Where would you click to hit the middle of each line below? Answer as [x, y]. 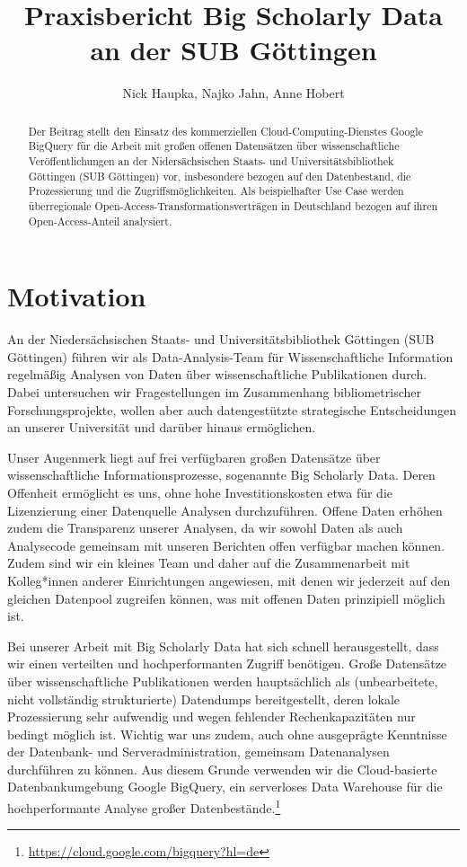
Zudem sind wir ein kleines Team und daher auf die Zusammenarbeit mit [209, 563]
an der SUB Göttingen [233, 50]
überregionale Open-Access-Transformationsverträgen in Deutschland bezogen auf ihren [233, 205]
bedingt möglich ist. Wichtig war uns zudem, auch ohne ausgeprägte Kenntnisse [227, 734]
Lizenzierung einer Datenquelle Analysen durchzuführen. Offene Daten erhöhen [225, 510]
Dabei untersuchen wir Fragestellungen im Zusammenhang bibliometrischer [214, 392]
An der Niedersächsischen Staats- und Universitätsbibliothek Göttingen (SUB [221, 339]
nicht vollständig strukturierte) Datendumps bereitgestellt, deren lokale [204, 699]
